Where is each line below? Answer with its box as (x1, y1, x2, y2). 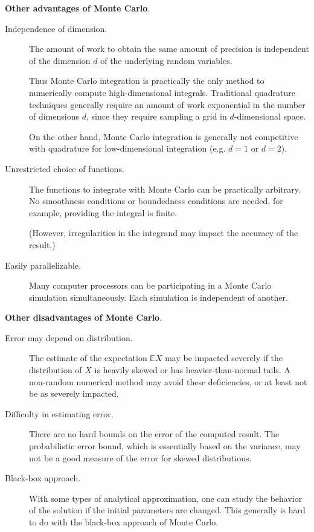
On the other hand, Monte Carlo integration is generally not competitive (29, 130, 298, 143)
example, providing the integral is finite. (29, 206, 178, 219)
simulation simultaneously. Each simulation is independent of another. (29, 290, 288, 303)
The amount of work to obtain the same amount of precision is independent (29, 42, 309, 55)
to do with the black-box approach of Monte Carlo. (29, 516, 219, 528)
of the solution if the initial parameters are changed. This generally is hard (29, 504, 306, 516)
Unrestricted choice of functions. (5, 162, 124, 175)
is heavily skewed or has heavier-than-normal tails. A (94, 364, 290, 376)
